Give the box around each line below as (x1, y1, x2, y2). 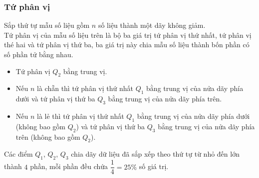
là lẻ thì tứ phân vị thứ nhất (37, 110, 124, 121)
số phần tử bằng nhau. (4, 49, 73, 59)
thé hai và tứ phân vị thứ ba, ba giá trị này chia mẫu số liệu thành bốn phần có (4, 39, 250, 50)
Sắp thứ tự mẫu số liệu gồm (4, 20, 90, 30)
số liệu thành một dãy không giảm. (98, 20, 206, 30)
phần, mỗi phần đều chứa (30, 161, 108, 172)
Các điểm (4, 149, 33, 159)
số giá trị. (139, 161, 169, 172)
